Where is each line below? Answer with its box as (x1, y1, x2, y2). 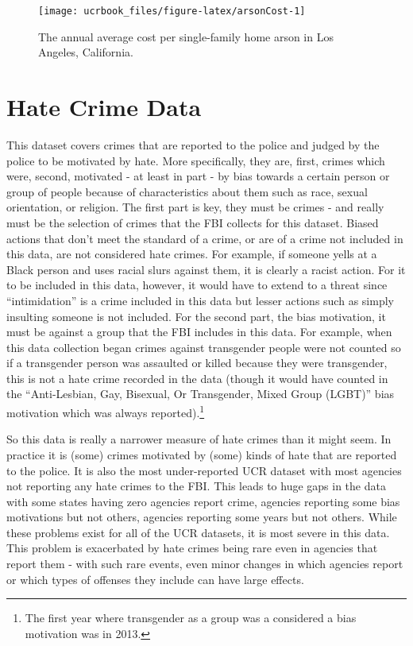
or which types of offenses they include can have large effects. (6, 571, 304, 587)
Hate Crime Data (6, 91, 202, 123)
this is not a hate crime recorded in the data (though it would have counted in (6, 369, 388, 386)
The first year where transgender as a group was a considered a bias (25, 609, 357, 626)
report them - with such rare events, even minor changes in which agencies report (6, 555, 403, 572)
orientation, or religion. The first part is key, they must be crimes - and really (6, 199, 384, 215)
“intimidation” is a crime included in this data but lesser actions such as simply (6, 292, 394, 308)
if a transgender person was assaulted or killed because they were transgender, (6, 354, 388, 371)
